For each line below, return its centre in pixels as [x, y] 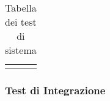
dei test [21, 22]
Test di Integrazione [55, 90]
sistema [21, 50]
